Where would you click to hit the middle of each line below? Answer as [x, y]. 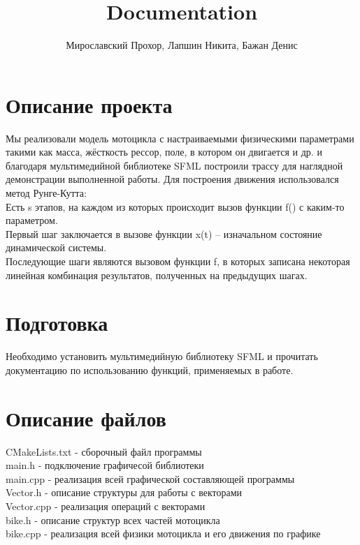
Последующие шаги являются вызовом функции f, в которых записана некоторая [178, 261]
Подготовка [57, 323]
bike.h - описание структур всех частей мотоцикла [113, 520]
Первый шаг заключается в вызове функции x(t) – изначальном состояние [164, 233]
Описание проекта [89, 104]
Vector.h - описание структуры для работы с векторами [124, 492]
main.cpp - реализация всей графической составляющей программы [150, 478]
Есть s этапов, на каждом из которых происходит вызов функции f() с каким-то [175, 206]
